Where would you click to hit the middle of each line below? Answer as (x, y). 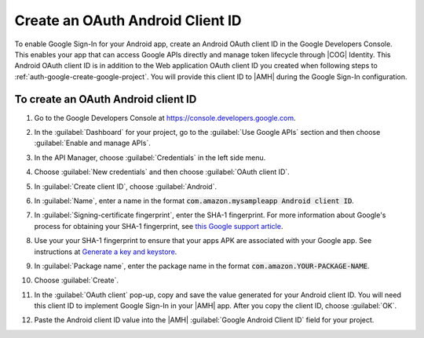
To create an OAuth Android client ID (106, 99)
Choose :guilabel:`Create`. (77, 280)
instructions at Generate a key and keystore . (106, 252)
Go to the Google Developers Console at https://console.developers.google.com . (165, 118)
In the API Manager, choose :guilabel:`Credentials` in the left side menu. (150, 158)
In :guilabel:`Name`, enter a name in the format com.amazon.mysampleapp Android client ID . (194, 201)
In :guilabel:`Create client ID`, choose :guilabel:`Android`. (126, 186)
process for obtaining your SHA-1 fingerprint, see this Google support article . (159, 226)
